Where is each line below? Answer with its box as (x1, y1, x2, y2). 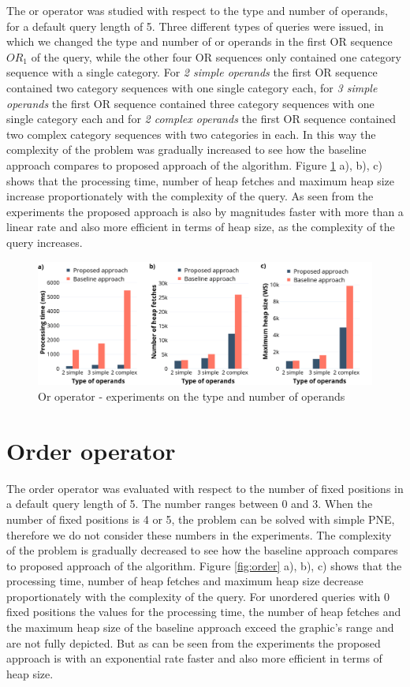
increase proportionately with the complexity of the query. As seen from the (6, 188, 374, 204)
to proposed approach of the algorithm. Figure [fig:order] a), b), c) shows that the (6, 557, 402, 573)
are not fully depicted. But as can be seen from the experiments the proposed (6, 634, 381, 651)
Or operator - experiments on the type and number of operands (38, 388, 345, 405)
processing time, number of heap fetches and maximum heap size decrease (6, 573, 363, 589)
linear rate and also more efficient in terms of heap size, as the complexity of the (6, 218, 395, 235)
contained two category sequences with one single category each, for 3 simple (6, 79, 378, 95)
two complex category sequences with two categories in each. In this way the (6, 125, 376, 142)
